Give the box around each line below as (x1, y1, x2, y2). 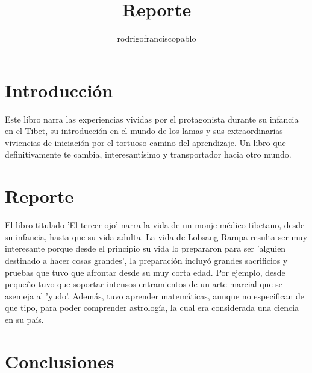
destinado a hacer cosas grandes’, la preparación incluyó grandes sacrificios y (5, 253, 288, 266)
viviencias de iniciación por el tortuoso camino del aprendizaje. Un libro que (5, 136, 286, 148)
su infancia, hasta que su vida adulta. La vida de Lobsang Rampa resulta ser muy (5, 230, 308, 243)
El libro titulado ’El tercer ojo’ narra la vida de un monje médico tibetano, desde (5, 218, 305, 231)
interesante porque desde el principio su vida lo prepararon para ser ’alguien (5, 242, 286, 255)
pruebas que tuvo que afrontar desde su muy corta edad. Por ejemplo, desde (5, 266, 285, 278)
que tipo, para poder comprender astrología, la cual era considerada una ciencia (5, 301, 299, 314)
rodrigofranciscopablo (117, 32, 196, 45)
